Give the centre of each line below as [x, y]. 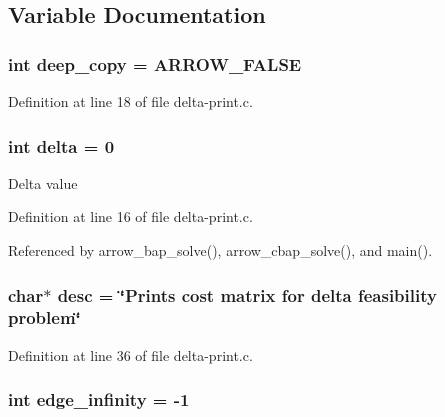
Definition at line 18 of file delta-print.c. [130, 101]
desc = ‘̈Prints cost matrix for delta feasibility [247, 294]
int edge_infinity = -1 [99, 399]
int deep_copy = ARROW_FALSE [155, 63]
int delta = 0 [61, 145]
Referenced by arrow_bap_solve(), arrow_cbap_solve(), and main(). [220, 250]
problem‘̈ [44, 317]
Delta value [43, 182]
